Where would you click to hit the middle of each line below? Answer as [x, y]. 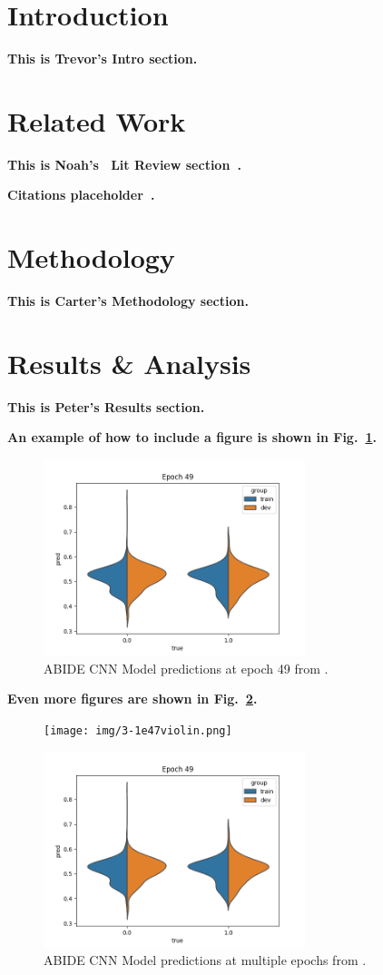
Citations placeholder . [81, 195]
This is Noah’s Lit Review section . [124, 164]
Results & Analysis [129, 363]
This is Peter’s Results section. [106, 406]
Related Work [97, 120]
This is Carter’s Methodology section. [128, 301]
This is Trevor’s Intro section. [103, 59]
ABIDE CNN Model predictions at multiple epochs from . [205, 960]
